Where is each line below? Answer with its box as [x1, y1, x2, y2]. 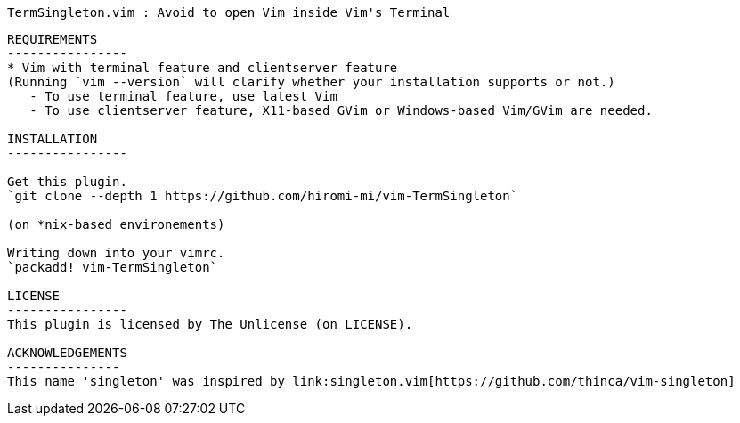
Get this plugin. [7, 175, 127, 189]
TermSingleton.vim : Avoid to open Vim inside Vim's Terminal [7, 5, 451, 20]
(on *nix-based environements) [7, 217, 225, 232]
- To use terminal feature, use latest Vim [29, 89, 337, 103]
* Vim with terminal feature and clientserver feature [7, 61, 398, 75]
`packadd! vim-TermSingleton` [7, 260, 218, 274]
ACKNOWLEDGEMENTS [7, 346, 127, 360]
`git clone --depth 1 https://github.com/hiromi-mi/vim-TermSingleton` [7, 189, 518, 203]
